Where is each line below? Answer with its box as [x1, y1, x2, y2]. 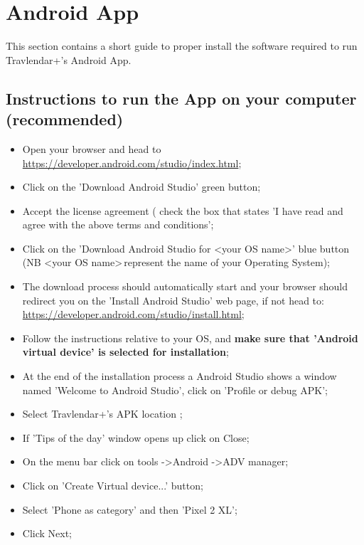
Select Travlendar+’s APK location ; [22, 406, 183, 421]
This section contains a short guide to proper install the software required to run [6, 38, 358, 53]
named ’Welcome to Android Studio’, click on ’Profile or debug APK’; [22, 382, 328, 397]
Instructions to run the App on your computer [6, 87, 357, 109]
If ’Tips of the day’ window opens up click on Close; [22, 430, 250, 445]
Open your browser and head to [22, 141, 161, 156]
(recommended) [6, 108, 124, 130]
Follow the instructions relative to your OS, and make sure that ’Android [22, 330, 358, 345]
